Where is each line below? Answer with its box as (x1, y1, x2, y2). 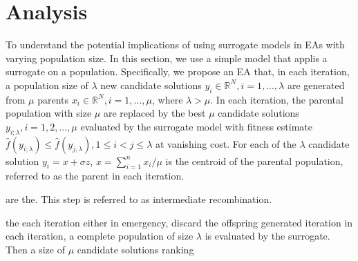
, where (152, 92, 183, 106)
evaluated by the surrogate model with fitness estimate (80, 119, 313, 133)
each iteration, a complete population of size (6, 229, 194, 243)
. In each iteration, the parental (210, 92, 343, 106)
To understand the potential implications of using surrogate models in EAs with (6, 37, 345, 52)
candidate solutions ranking (77, 242, 194, 256)
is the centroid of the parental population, (165, 153, 343, 168)
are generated (287, 77, 345, 92)
